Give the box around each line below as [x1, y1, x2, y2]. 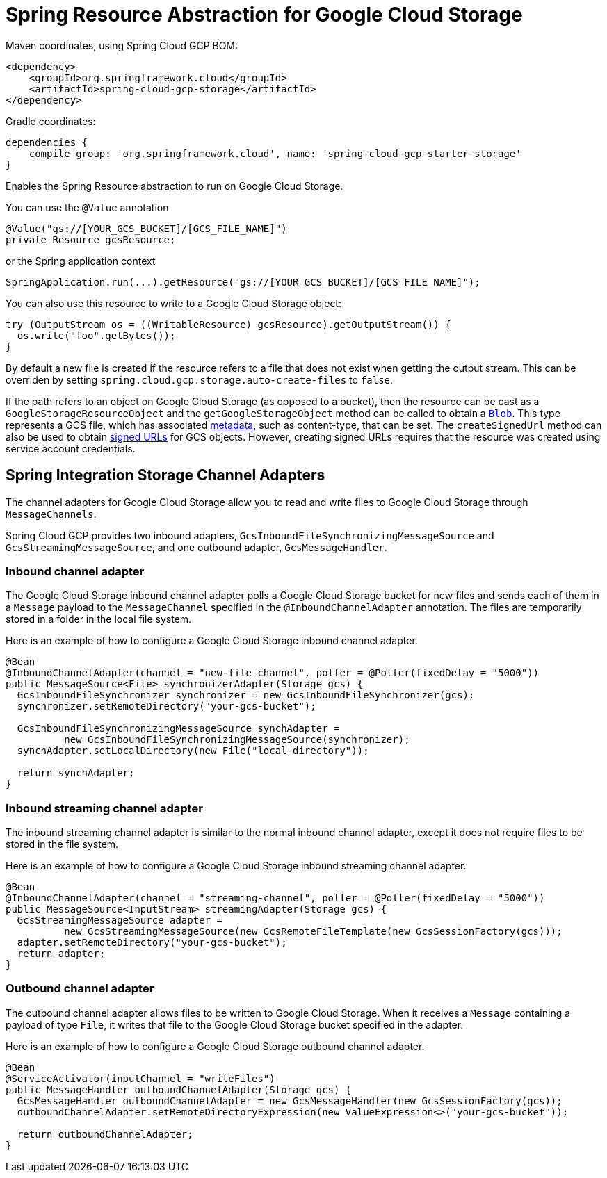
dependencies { [6, 136, 88, 148]
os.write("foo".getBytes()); [17, 329, 176, 341]
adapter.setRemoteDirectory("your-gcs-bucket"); [17, 937, 287, 949]
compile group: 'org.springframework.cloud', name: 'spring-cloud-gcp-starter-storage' [29, 147, 521, 159]
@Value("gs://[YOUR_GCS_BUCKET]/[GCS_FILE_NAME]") [6, 222, 287, 234]
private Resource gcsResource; [6, 234, 176, 245]
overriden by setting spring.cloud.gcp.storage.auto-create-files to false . [6, 373, 394, 386]
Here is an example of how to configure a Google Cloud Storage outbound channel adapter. [6, 1040, 425, 1052]
